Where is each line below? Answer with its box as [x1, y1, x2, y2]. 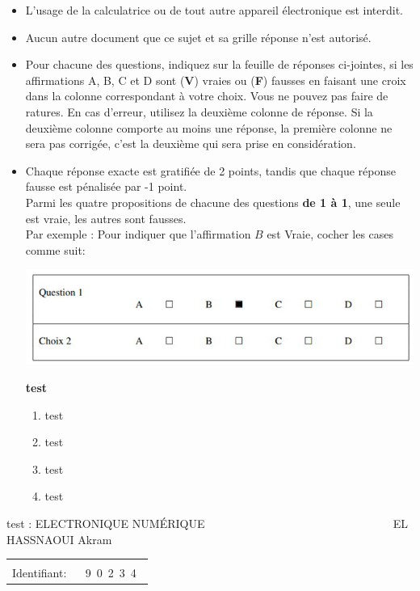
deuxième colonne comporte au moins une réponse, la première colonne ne [25, 119, 393, 136]
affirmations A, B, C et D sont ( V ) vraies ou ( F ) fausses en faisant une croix [25, 71, 406, 88]
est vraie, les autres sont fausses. [25, 209, 187, 226]
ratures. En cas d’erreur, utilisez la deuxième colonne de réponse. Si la [25, 103, 373, 120]
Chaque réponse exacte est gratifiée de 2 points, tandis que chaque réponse [25, 162, 396, 179]
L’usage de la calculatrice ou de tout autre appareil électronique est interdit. [25, 2, 404, 18]
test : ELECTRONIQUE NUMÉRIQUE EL [6, 515, 409, 532]
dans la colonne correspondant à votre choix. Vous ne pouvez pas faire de [25, 87, 388, 104]
